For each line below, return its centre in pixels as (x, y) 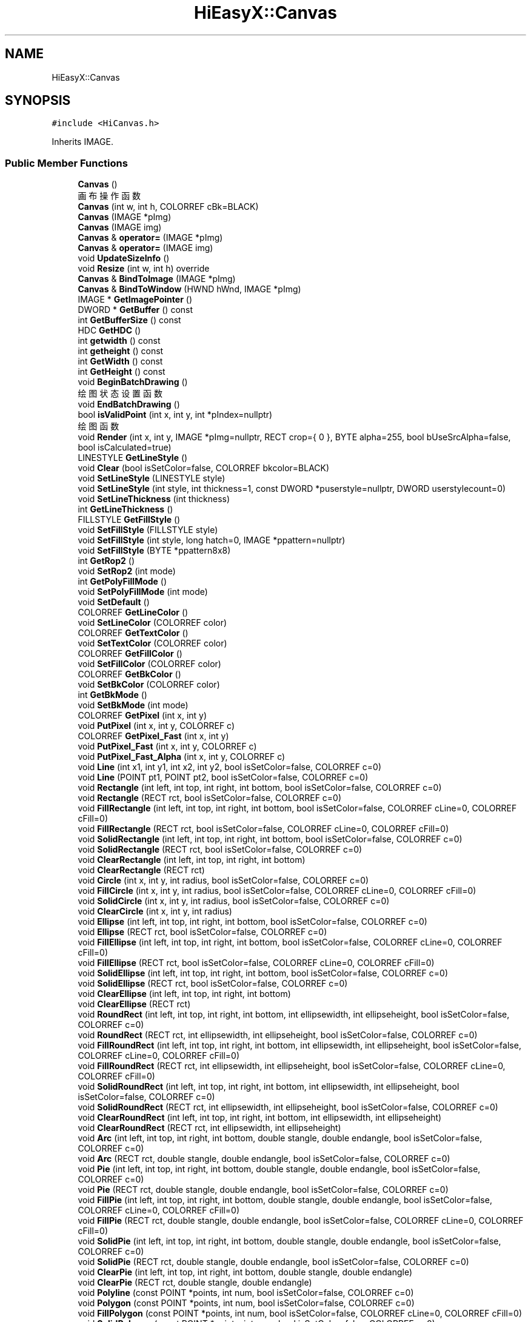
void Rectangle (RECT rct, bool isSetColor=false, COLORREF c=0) (210, 798)
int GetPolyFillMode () (122, 582)
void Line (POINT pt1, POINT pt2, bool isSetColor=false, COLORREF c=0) (223, 777)
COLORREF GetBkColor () (129, 674)
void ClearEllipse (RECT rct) (134, 1004)
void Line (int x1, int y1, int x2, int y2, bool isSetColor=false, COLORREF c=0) (230, 767)
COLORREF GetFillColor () (130, 654)
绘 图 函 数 (99, 426)
